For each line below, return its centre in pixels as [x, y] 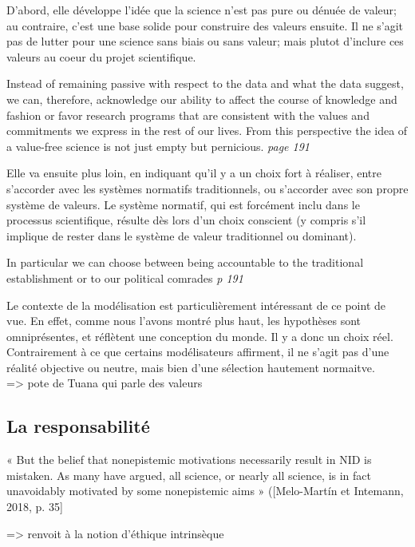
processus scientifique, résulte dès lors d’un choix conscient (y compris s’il [186, 220]
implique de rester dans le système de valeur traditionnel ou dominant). [182, 235]
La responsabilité [78, 426]
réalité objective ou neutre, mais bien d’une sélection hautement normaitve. [191, 367]
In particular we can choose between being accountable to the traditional [185, 262]
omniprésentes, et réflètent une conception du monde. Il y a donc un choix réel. [200, 336]
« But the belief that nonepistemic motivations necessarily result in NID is [189, 460]
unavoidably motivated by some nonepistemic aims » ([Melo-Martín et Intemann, [205, 491]
